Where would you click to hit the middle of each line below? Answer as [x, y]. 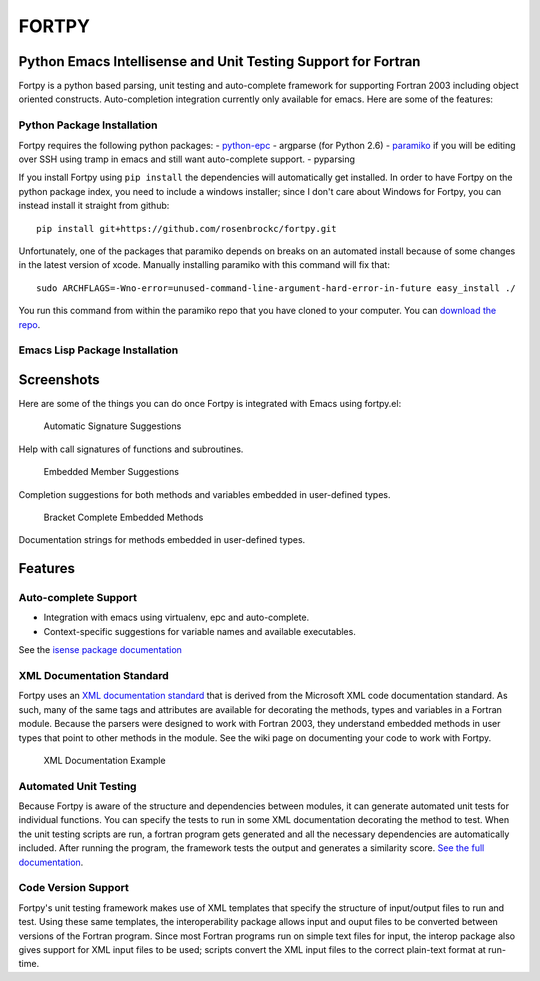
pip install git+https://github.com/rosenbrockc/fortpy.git [186, 228]
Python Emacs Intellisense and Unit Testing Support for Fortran [219, 61]
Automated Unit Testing [77, 786]
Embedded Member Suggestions [111, 472]
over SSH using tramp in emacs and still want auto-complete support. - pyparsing [186, 159]
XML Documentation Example [104, 760]
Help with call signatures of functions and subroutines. [131, 449]
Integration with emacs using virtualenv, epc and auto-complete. [176, 617]
